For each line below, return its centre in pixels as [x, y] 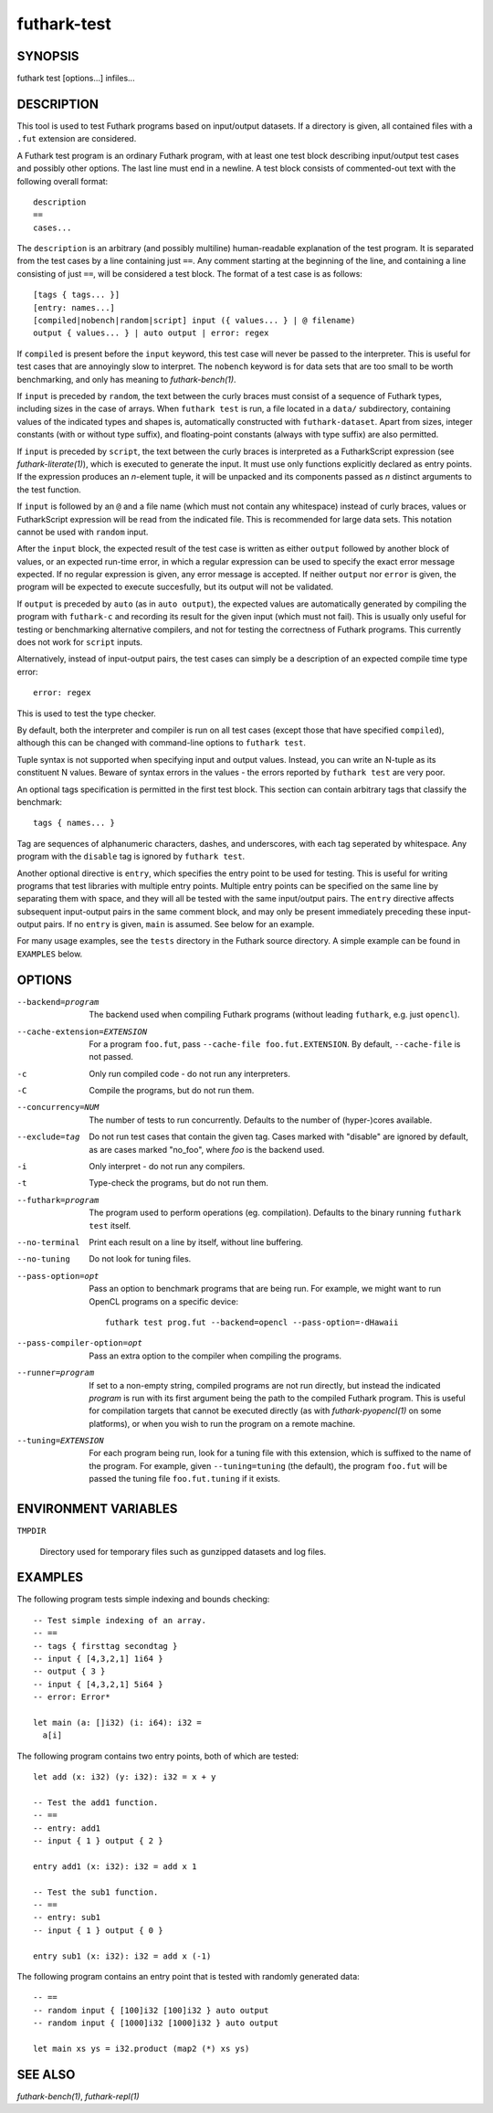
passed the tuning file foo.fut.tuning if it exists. [184, 1479]
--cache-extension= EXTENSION [82, 1031]
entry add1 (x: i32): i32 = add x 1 [115, 1866]
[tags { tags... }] [77, 295]
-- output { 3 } [69, 1671]
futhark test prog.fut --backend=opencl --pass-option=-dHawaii [252, 1322]
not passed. [111, 1057]
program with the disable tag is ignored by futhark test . [131, 856]
